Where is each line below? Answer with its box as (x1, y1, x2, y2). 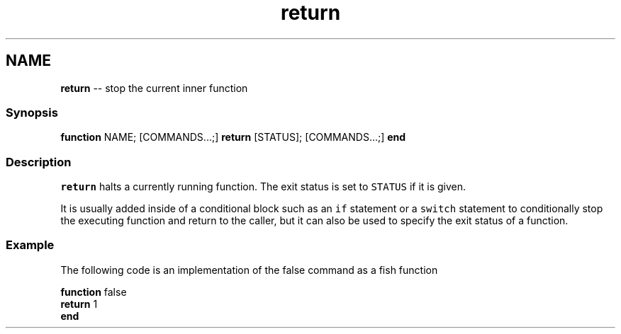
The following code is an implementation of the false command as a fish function (60, 263, 438, 276)
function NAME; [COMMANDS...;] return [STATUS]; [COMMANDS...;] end (60, 131, 406, 144)
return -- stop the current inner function (60, 81, 248, 94)
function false (60, 285, 127, 298)
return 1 (60, 297, 98, 310)
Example (6, 238, 55, 253)
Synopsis (6, 105, 58, 120)
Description (6, 154, 72, 169)
